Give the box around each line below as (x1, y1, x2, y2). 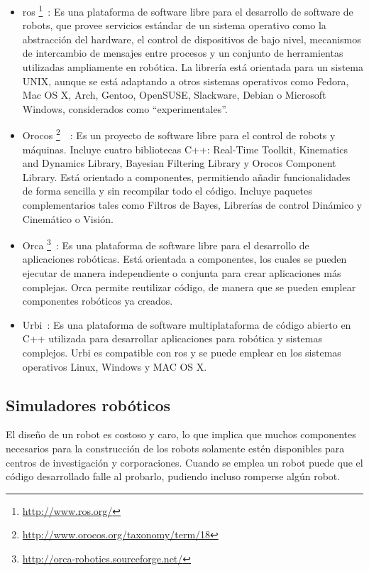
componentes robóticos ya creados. (22, 293, 173, 308)
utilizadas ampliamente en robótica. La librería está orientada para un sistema (22, 60, 363, 75)
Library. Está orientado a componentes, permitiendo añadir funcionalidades (22, 169, 351, 184)
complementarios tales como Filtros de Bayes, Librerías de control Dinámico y (22, 197, 363, 212)
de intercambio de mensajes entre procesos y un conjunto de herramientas (22, 45, 343, 60)
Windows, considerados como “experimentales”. (22, 101, 228, 116)
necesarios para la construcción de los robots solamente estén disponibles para (6, 441, 345, 456)
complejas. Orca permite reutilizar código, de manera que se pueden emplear (22, 279, 356, 294)
